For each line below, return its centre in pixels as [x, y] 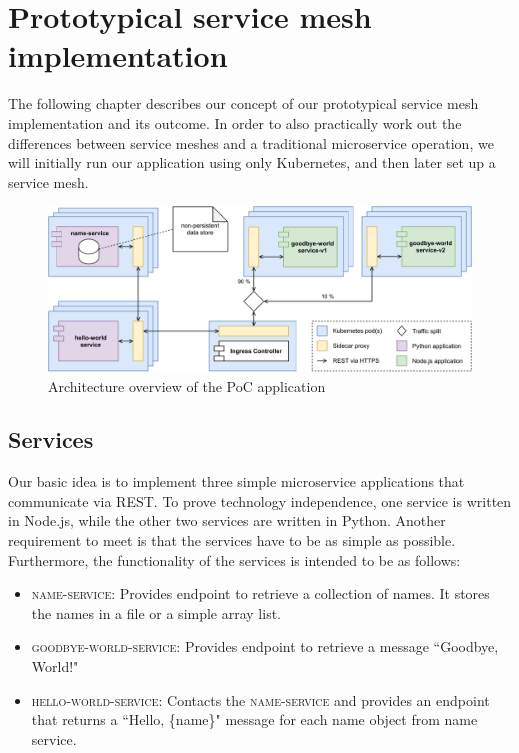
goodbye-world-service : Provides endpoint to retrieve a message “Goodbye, [265, 646]
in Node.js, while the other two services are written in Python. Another [227, 520]
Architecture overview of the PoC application [187, 385]
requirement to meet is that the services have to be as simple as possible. [232, 540]
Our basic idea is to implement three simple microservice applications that [236, 481]
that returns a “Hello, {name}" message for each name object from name [254, 719]
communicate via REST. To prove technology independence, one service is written [260, 500]
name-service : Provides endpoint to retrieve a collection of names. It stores [260, 593]
